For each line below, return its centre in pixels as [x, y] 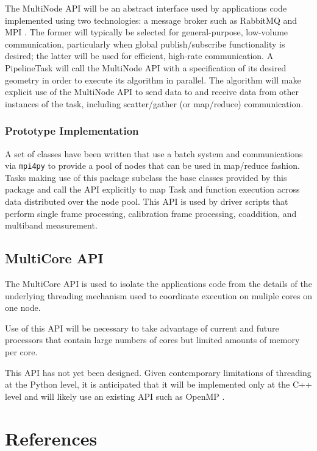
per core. [21, 351]
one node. [23, 307]
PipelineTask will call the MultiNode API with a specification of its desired [146, 67]
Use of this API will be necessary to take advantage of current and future [142, 328]
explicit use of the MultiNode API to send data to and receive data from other [152, 92]
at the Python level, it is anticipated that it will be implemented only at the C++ [158, 384]
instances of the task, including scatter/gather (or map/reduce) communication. [154, 103]
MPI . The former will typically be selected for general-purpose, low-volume [147, 32]
